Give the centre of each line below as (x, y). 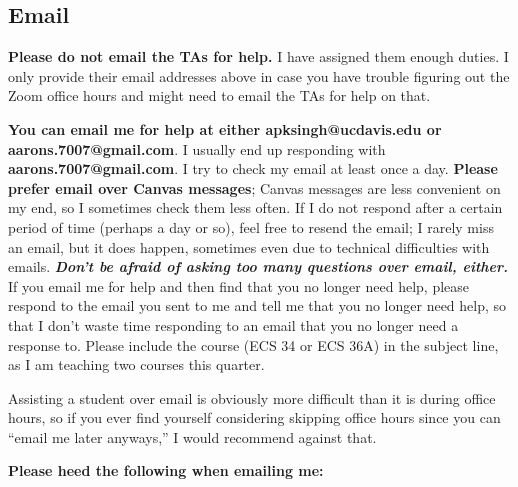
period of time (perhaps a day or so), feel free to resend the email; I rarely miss (251, 226)
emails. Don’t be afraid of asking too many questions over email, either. (258, 266)
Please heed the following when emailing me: (166, 470)
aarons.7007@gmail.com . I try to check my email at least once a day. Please (253, 168)
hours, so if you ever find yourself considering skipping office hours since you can (254, 417)
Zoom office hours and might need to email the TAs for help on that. (219, 95)
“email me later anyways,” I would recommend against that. (192, 436)
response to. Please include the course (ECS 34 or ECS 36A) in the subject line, (253, 344)
